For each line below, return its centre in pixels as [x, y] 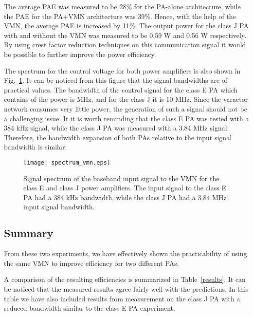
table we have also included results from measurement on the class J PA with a [122, 298]
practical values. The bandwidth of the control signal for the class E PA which [121, 89]
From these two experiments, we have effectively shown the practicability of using [126, 253]
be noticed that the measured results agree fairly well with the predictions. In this [126, 288]
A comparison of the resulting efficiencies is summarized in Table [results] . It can [125, 279]
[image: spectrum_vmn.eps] [67, 162]
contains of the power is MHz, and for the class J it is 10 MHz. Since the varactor [126, 99]
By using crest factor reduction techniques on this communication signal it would [125, 45]
